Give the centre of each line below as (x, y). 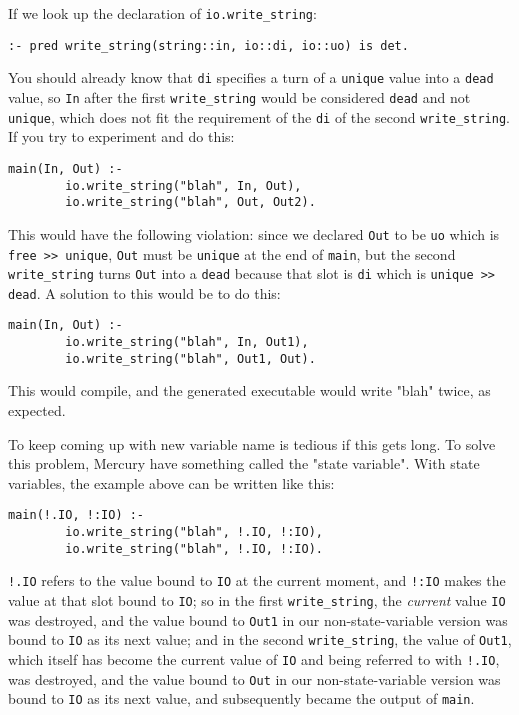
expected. (37, 410)
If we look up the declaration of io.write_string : (162, 13)
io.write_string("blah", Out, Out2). (190, 202)
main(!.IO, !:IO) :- (76, 515)
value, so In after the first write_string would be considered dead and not (239, 96)
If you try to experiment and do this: (121, 136)
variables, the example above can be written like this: (171, 482)
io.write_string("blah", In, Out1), (187, 342)
